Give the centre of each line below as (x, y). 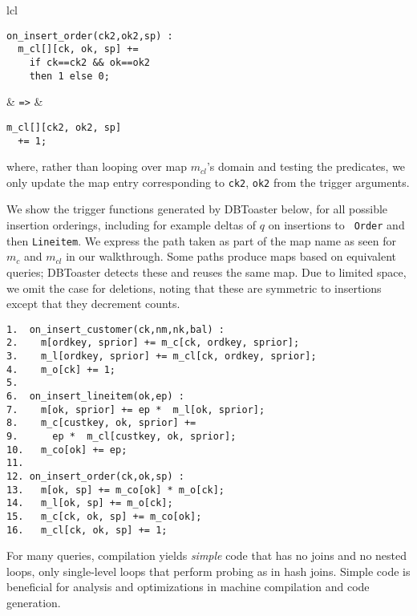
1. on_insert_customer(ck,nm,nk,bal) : (116, 329)
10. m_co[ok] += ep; (67, 450)
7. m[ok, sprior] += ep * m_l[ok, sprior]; (136, 409)
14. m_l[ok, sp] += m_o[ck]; (90, 503)
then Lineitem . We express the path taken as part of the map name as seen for (201, 240)
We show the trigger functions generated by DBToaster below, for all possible (197, 209)
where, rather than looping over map (97, 166)
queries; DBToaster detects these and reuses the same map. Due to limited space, (206, 272)
